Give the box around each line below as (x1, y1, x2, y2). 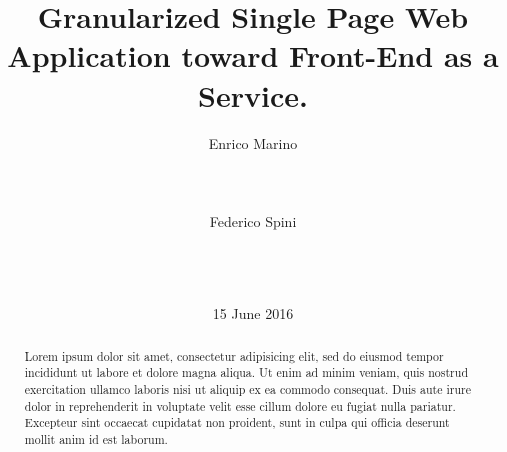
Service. (198, 74, 308, 115)
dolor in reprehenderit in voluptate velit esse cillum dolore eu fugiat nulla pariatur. (24, 397, 456, 414)
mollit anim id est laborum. (24, 430, 168, 447)
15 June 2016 (212, 303, 294, 324)
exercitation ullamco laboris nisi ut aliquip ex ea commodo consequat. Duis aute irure (24, 380, 471, 397)
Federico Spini (209, 210, 297, 231)
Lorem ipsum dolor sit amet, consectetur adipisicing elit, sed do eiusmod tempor (24, 347, 444, 364)
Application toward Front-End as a (7, 35, 499, 76)
